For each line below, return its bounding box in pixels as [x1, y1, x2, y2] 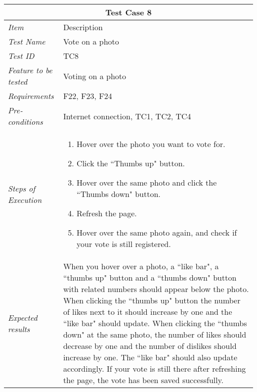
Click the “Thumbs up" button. [77, 157, 185, 169]
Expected [8, 311, 38, 323]
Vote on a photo [63, 36, 119, 47]
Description [63, 21, 103, 33]
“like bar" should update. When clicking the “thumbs [63, 317, 247, 329]
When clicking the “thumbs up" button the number [63, 294, 241, 306]
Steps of [8, 182, 36, 194]
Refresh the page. [77, 207, 137, 219]
